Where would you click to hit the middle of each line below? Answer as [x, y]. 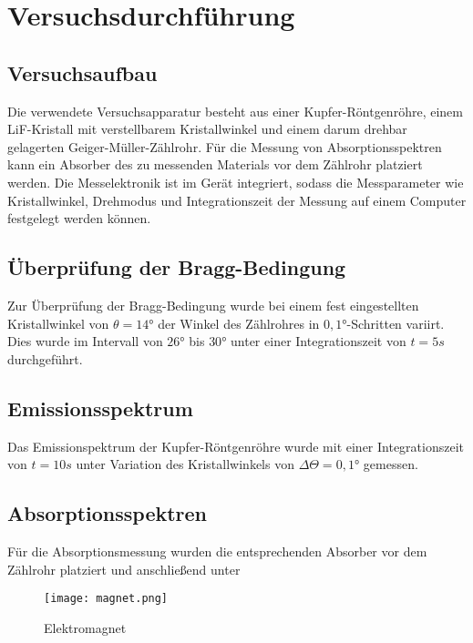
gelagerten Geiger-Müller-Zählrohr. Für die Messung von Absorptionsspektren [225, 146]
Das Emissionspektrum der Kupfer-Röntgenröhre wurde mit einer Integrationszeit [236, 446]
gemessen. [391, 464]
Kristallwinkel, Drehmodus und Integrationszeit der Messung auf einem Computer [237, 200]
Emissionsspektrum [100, 408]
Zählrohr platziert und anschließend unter [124, 569]
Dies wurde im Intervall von [85, 341]
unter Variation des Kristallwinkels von [185, 464]
